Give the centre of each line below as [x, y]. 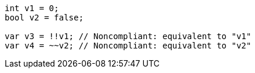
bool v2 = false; [44, 18]
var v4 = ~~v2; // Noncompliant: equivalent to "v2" [128, 46]
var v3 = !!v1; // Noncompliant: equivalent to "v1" [128, 36]
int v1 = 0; [32, 8]
